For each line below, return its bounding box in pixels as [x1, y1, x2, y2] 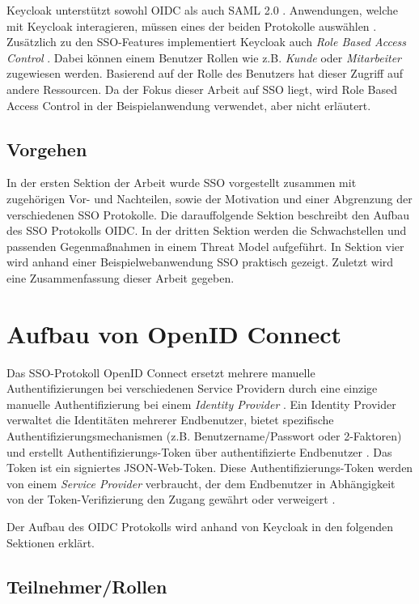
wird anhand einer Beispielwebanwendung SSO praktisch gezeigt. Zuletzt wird [6, 253, 394, 270]
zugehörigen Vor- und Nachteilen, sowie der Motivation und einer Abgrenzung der [6, 189, 413, 206]
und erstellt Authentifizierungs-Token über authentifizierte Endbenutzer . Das [6, 443, 392, 460]
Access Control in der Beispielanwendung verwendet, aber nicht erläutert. [6, 96, 371, 113]
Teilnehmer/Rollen [6, 573, 167, 598]
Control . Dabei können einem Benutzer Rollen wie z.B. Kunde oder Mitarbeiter [6, 49, 402, 66]
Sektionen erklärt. [6, 534, 95, 551]
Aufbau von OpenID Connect [6, 317, 342, 350]
